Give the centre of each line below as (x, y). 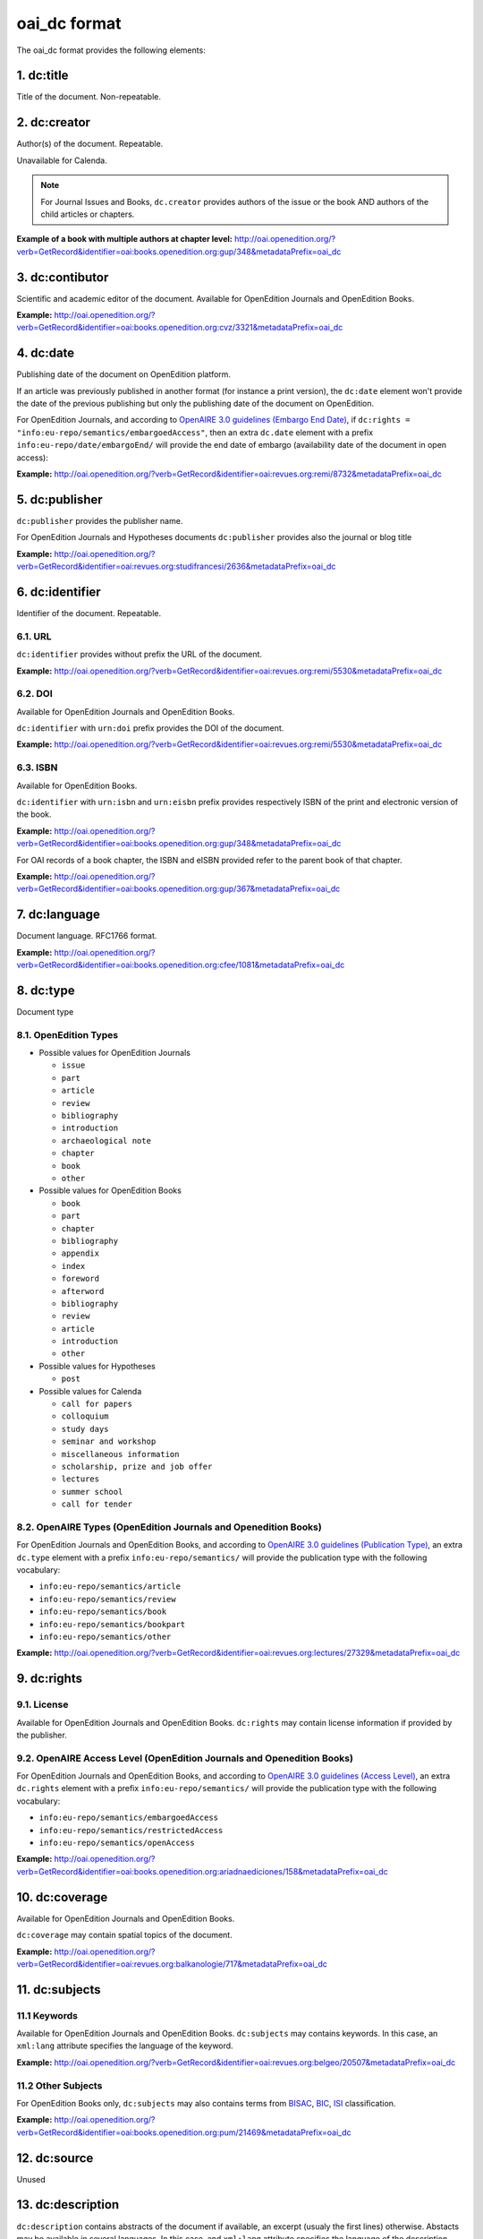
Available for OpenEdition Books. (77, 785)
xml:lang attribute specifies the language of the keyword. (125, 2046)
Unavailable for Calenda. (62, 160)
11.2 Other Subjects (59, 2085)
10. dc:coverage (62, 1897)
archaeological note (106, 1141)
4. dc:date (46, 353)
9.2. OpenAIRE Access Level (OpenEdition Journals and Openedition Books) (185, 1758)
